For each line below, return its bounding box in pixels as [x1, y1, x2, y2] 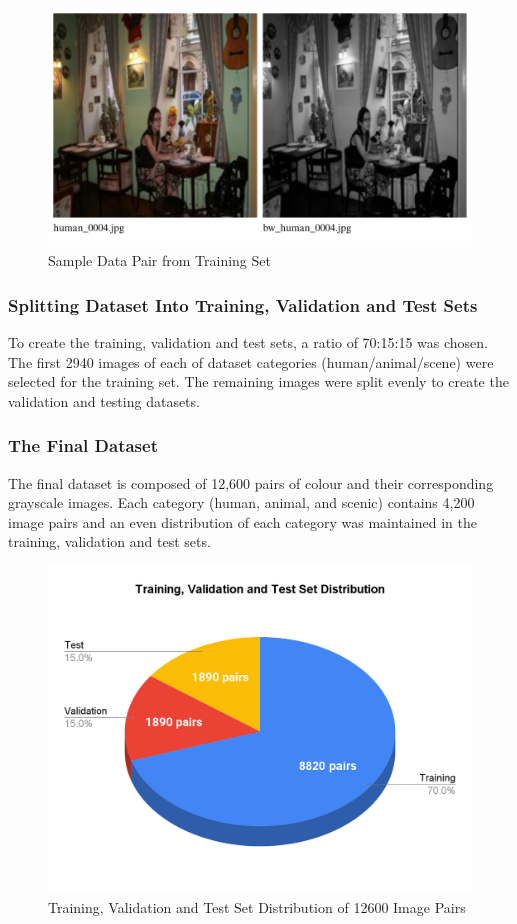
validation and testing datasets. [8, 390, 200, 411]
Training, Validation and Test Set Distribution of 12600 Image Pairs [48, 896, 466, 917]
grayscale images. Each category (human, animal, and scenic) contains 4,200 [8, 492, 475, 513]
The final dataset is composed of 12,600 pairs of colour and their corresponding [8, 472, 494, 493]
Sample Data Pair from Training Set [48, 250, 271, 271]
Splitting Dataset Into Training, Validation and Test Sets [8, 292, 478, 317]
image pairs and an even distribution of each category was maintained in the [8, 511, 477, 532]
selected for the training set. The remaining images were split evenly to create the [8, 371, 509, 392]
